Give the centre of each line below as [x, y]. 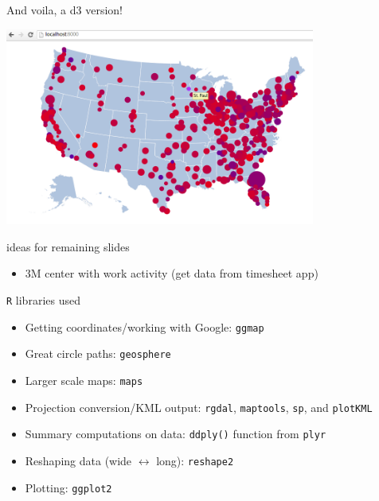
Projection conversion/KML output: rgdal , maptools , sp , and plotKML [199, 407]
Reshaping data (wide [78, 460]
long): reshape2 [195, 460]
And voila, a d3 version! [64, 10]
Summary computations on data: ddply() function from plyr [176, 434]
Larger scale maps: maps [84, 380]
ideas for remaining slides [68, 246]
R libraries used [43, 300]
